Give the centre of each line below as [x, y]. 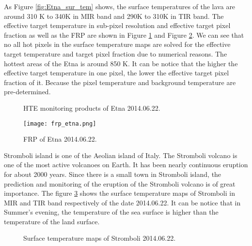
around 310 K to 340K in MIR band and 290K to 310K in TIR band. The [114, 16]
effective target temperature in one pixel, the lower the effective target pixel [117, 73]
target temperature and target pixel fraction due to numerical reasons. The [116, 53]
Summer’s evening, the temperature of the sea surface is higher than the [111, 212]
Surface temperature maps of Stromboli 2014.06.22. [100, 238]
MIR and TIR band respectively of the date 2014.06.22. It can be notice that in [122, 202]
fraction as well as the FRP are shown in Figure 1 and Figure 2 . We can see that [124, 35]
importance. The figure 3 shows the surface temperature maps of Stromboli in [119, 193]
